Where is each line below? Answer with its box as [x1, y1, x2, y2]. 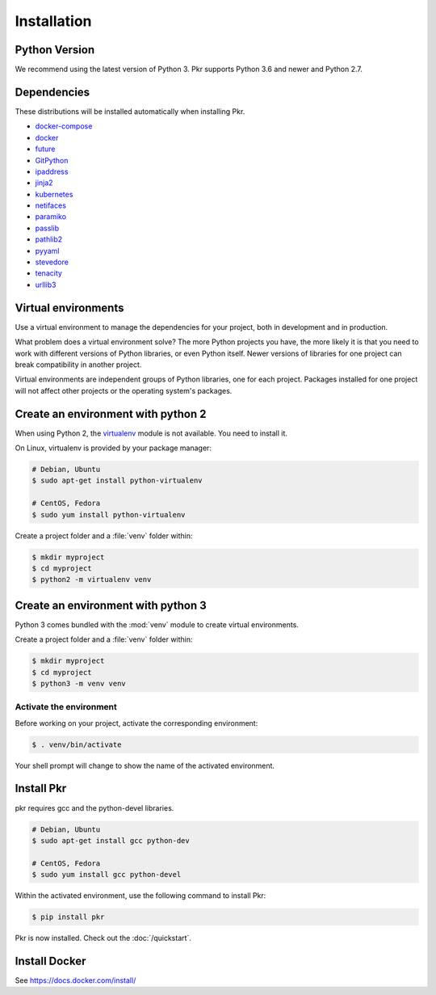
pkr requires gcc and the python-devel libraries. [15, 803, 174, 812]
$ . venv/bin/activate [31, 740, 122, 749]
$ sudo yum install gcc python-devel [31, 870, 182, 879]
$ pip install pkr [31, 913, 105, 921]
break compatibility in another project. [15, 360, 142, 369]
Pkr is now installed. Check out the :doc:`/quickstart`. [15, 934, 191, 943]
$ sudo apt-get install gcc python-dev [31, 836, 190, 845]
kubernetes [35, 189, 73, 199]
